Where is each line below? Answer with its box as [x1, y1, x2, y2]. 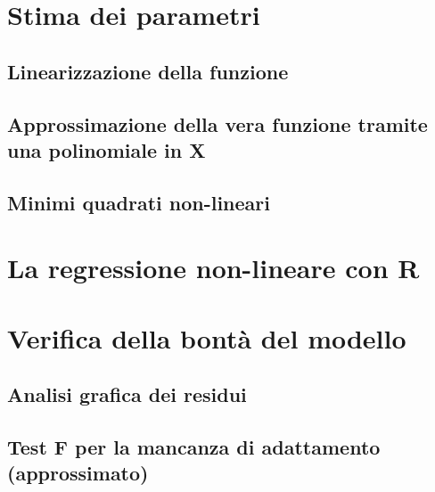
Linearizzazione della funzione [7, 57, 289, 85]
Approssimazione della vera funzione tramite [7, 110, 428, 137]
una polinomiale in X [7, 135, 206, 163]
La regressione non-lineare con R [7, 250, 420, 286]
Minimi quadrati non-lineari [7, 188, 270, 216]
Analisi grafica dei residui [7, 381, 247, 408]
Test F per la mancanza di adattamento [7, 433, 381, 461]
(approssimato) [7, 459, 149, 487]
